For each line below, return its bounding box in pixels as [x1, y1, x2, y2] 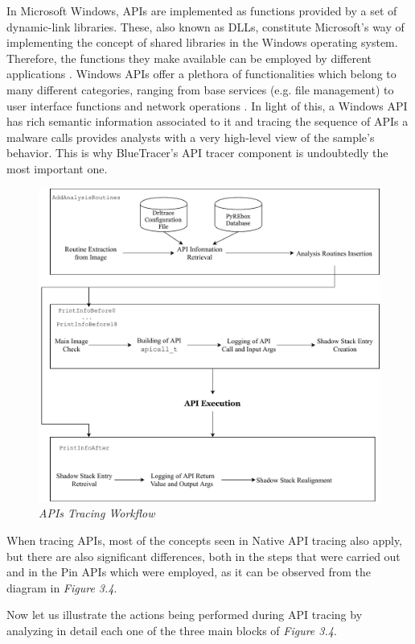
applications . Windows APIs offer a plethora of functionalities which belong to [6, 65, 397, 82]
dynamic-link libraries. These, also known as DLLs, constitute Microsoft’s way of [6, 18, 405, 35]
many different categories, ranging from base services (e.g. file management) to [6, 81, 394, 98]
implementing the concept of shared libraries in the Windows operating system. [6, 34, 398, 51]
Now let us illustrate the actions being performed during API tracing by [6, 606, 363, 623]
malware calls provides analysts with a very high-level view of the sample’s [6, 128, 375, 145]
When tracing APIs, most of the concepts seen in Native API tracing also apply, [6, 531, 403, 548]
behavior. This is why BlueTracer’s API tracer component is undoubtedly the [6, 144, 388, 161]
